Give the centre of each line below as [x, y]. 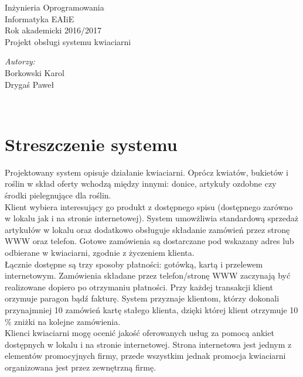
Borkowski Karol [35, 72]
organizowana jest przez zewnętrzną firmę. [81, 367]
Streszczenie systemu [91, 144]
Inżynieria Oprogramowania [55, 7]
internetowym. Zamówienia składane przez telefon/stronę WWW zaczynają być [148, 275]
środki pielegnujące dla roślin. [58, 195]
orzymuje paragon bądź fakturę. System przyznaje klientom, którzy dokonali [142, 298]
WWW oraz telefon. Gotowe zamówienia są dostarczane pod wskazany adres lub [149, 241]
